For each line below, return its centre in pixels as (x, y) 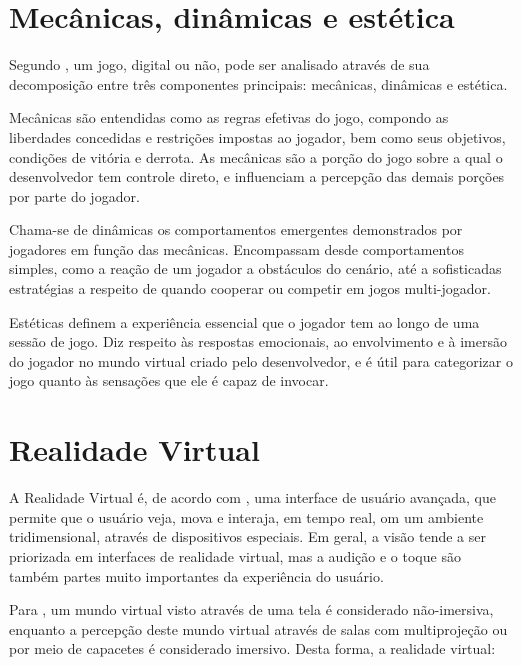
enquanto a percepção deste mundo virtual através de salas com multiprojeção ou (258, 628)
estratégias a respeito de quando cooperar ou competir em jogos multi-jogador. (250, 288)
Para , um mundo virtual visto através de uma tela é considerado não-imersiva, (251, 609)
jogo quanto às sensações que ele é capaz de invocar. (169, 380)
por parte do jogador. (74, 195)
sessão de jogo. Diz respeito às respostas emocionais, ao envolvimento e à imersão (258, 341)
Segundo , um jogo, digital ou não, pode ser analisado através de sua (219, 64)
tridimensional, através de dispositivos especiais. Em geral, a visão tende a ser (248, 536)
